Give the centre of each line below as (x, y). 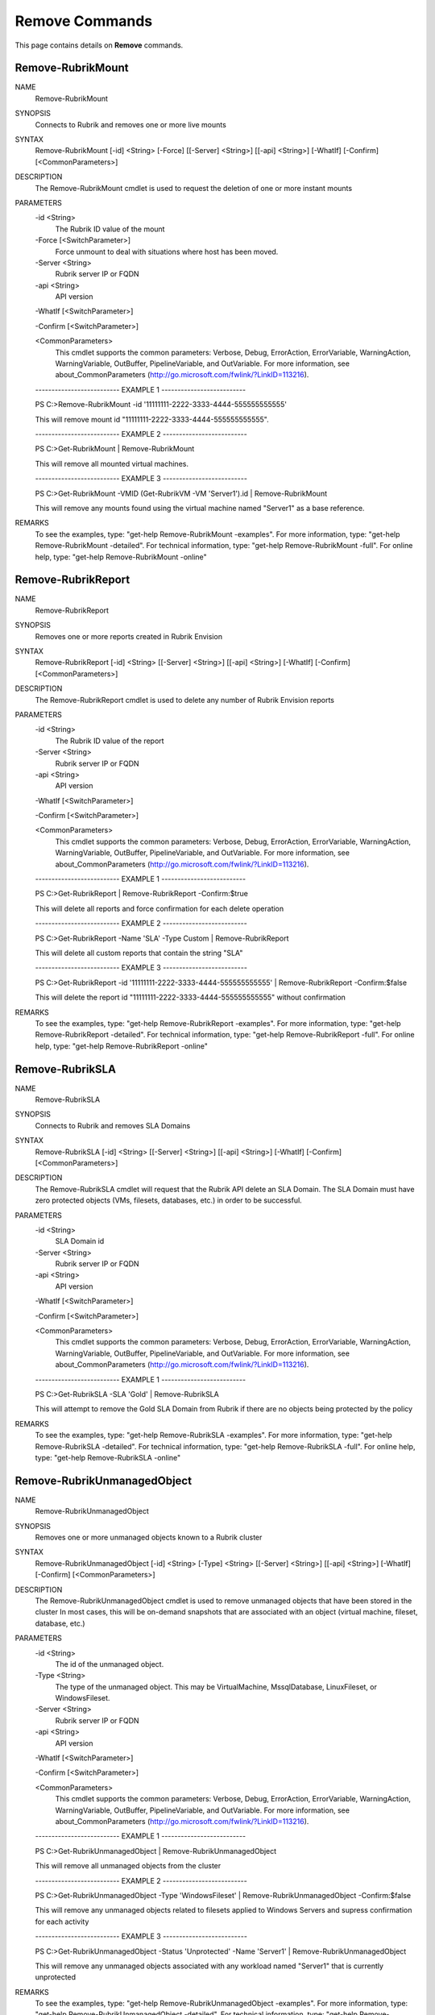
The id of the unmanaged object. (110, 1664)
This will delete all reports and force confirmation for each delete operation (159, 908)
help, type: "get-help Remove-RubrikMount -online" (121, 557)
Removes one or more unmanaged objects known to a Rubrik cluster (149, 1537)
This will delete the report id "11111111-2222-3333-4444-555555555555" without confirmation (191, 997)
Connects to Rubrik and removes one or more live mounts (131, 124)
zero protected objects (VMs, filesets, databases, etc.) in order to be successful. (168, 1200)
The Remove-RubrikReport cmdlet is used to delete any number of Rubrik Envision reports (184, 700)
